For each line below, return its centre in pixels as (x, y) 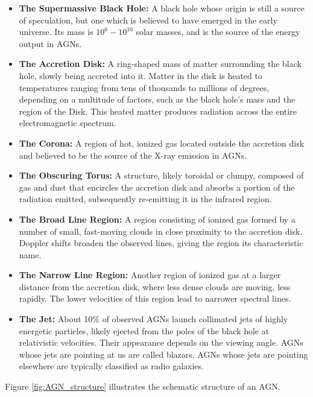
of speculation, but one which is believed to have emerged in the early (148, 20)
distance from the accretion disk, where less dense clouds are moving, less (155, 286)
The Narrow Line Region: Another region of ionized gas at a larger (150, 275)
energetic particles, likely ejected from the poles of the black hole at (144, 330)
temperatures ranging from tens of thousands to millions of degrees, (144, 87)
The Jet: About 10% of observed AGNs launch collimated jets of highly (153, 319)
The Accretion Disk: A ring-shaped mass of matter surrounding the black (160, 64)
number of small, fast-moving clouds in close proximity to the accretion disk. (161, 231)
